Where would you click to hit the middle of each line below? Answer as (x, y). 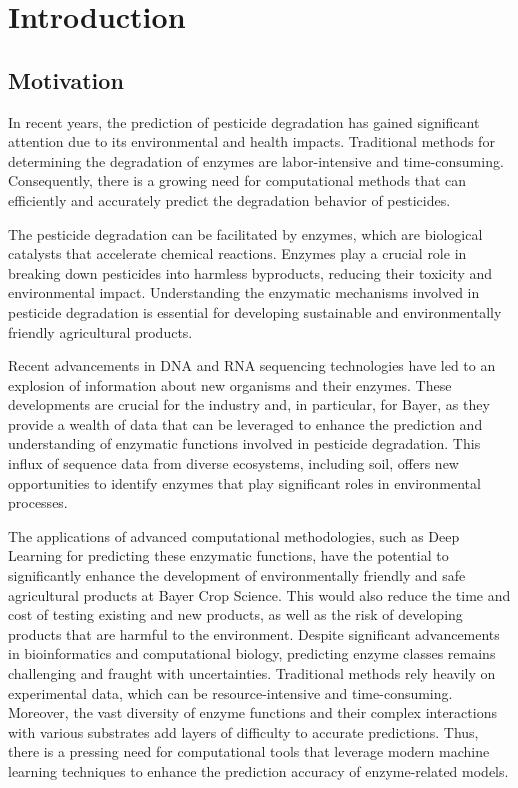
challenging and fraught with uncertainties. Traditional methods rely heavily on (252, 673)
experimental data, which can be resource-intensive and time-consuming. (230, 692)
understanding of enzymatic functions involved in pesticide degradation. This (244, 443)
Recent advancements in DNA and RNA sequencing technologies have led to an (252, 365)
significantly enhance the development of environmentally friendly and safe (237, 575)
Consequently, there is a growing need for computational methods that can (237, 180)
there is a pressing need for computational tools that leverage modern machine (249, 751)
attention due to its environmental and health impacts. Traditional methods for (251, 141)
